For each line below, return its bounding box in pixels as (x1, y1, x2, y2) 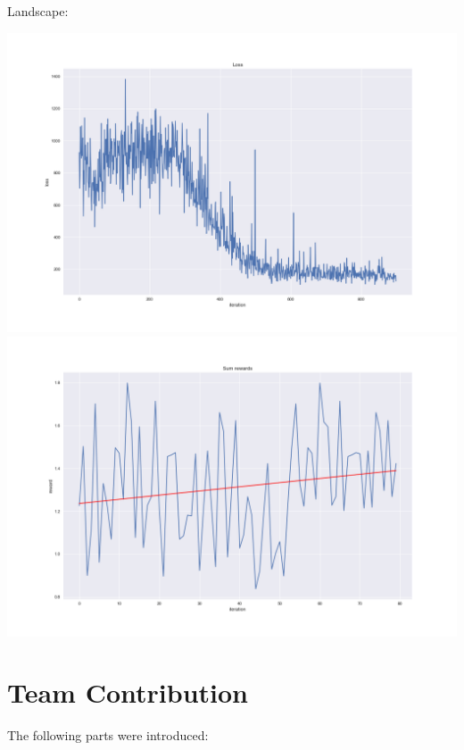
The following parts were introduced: (7, 726, 209, 745)
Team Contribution (7, 674, 248, 711)
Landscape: (7, 2, 69, 20)
